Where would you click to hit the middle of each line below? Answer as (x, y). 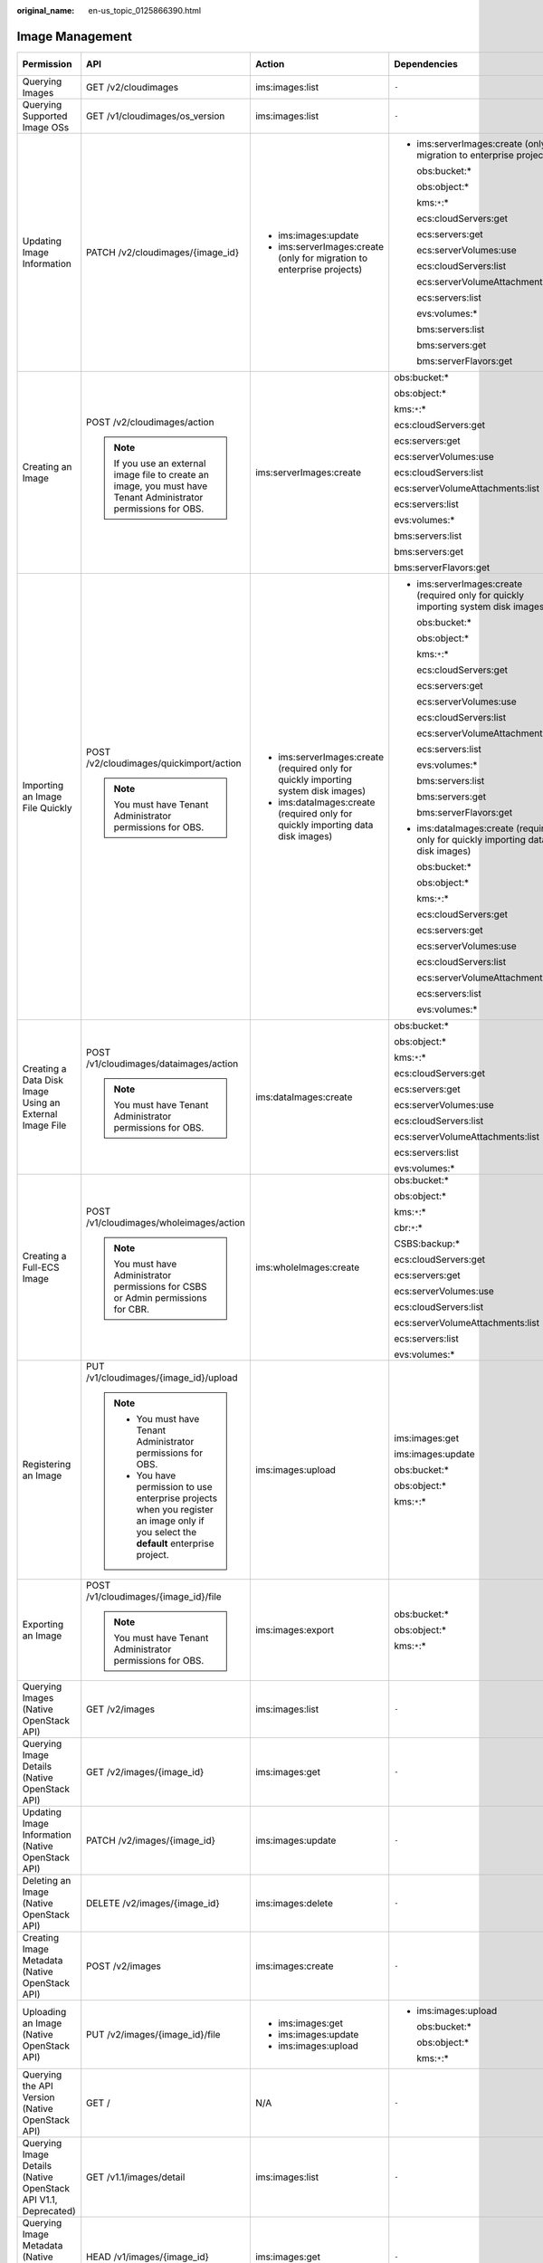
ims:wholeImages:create (307, 1267)
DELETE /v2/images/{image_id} (153, 1903)
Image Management (75, 36)
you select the (167, 1532)
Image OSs (46, 127)
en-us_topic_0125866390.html (145, 10)
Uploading (44, 2011)
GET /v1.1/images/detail (136, 2177)
